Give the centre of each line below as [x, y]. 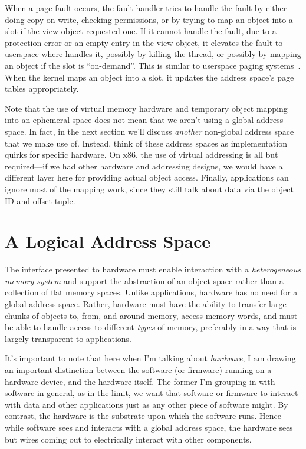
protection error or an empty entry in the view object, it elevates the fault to [144, 42]
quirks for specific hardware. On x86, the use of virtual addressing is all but [142, 154]
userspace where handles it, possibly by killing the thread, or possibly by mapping [153, 54]
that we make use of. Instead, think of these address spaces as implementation [146, 143]
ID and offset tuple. [40, 200]
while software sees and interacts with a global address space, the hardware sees [149, 427]
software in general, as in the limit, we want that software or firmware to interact [152, 393]
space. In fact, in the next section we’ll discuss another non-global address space [149, 131]
